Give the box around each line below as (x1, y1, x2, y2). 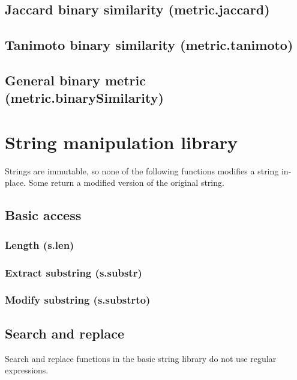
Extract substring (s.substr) (5, 265, 142, 280)
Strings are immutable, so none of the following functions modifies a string (5, 164, 279, 177)
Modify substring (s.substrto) (5, 292, 151, 307)
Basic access (5, 206, 82, 224)
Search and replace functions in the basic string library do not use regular (5, 352, 277, 364)
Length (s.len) (5, 237, 74, 252)
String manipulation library (5, 129, 238, 154)
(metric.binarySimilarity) (5, 88, 164, 107)
